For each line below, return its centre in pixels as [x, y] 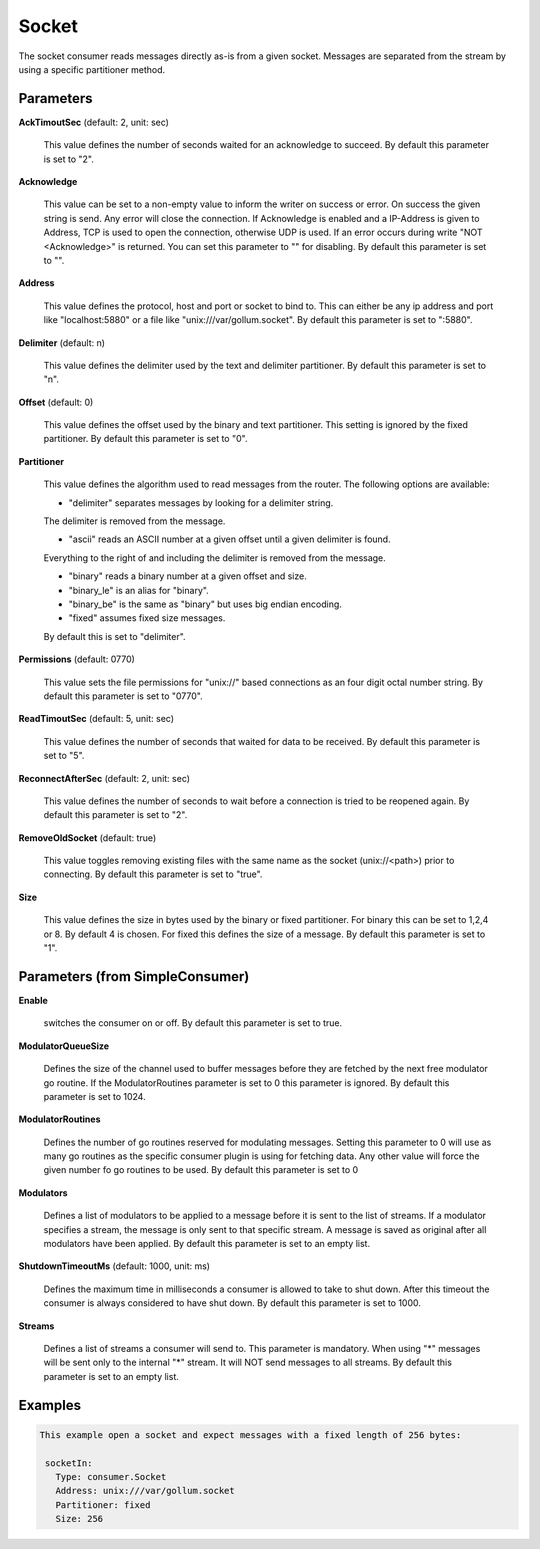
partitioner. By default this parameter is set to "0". [145, 439]
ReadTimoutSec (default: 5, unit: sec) [96, 719]
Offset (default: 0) [56, 402]
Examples [50, 1405]
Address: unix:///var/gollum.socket [145, 1491]
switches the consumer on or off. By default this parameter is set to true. [193, 1023]
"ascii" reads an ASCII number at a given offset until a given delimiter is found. [229, 539]
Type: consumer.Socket [111, 1476]
